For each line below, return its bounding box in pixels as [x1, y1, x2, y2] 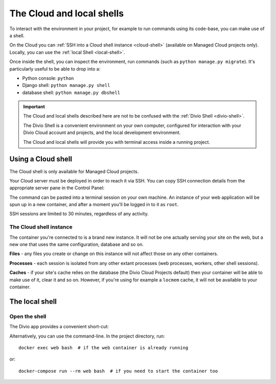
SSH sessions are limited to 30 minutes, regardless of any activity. [9, 211, 149, 217]
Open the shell [9, 312, 47, 320]
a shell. [9, 32, 25, 38]
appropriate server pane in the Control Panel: [9, 185, 105, 191]
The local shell [9, 297, 57, 306]
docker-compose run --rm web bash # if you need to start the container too [18, 368, 218, 374]
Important [23, 104, 45, 110]
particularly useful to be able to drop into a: [9, 65, 101, 72]
